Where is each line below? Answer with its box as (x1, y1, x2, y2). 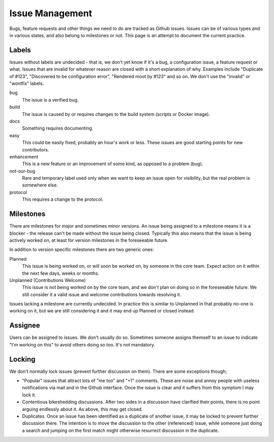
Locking (9, 355, 36, 363)
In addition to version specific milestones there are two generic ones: (9, 246, 154, 252)
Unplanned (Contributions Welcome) (9, 277, 86, 283)
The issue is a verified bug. (22, 97, 79, 103)
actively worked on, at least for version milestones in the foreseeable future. (9, 237, 168, 243)
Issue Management (9, 8, 92, 19)
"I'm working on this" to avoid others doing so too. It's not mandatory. (9, 341, 155, 348)
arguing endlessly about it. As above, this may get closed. (22, 406, 143, 412)
